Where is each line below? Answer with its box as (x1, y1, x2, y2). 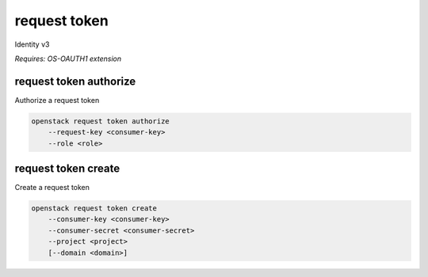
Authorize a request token (14, 95, 100, 104)
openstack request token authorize (31, 116, 170, 126)
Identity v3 (14, 40, 50, 49)
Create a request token (14, 183, 90, 192)
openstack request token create (31, 204, 158, 213)
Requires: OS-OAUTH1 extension (14, 54, 122, 63)
